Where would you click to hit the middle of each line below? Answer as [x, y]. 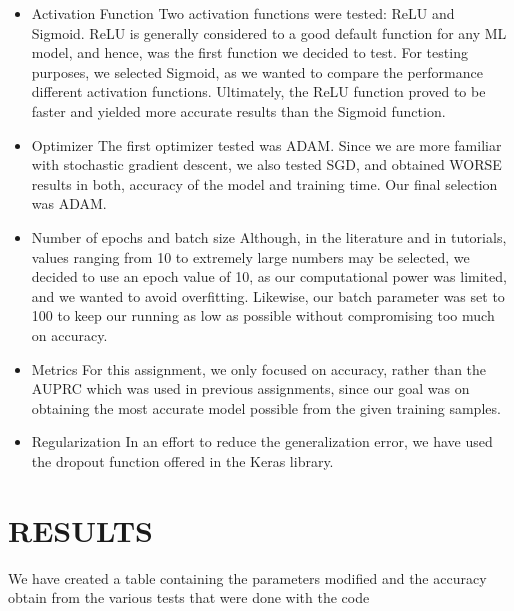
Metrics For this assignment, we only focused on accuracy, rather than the [259, 368]
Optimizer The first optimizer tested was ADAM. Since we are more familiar [266, 144]
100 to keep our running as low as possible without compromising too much [263, 315]
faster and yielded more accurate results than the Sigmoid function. [238, 110]
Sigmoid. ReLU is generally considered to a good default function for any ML [269, 32]
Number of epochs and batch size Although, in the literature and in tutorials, [269, 236]
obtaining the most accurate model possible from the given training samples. [266, 407]
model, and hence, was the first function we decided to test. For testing [249, 52]
